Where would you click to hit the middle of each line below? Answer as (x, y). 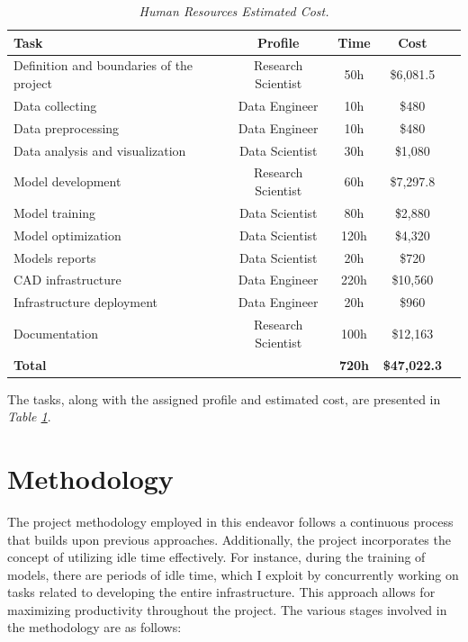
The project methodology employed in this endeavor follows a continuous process (230, 521)
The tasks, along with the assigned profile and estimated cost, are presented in (224, 398)
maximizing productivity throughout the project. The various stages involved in (227, 609)
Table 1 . (29, 416)
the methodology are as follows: (94, 627)
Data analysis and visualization (100, 150)
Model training (55, 212)
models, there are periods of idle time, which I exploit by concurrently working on (233, 574)
